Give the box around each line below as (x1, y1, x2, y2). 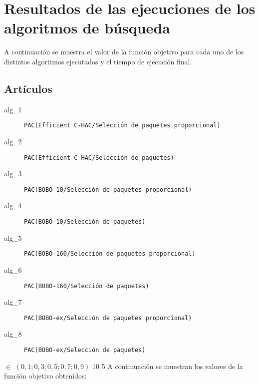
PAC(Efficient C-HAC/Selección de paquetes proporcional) (24, 122, 221, 129)
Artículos (4, 80, 52, 96)
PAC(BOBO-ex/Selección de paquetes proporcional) (24, 314, 192, 322)
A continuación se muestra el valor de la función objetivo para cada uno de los (4, 46, 244, 57)
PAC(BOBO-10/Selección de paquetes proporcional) (24, 186, 192, 193)
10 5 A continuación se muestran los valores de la (92, 361, 243, 371)
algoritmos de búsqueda (4, 17, 170, 38)
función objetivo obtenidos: (4, 371, 87, 381)
